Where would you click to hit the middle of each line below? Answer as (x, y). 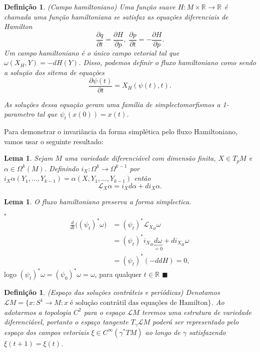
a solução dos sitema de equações (54, 72)
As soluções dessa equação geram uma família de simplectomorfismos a (112, 104)
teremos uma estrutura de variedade (196, 312)
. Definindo (61, 168)
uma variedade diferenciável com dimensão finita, (140, 158)
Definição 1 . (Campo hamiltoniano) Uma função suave (90, 7)
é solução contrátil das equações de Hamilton (139, 303)
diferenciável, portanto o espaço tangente (66, 322)
